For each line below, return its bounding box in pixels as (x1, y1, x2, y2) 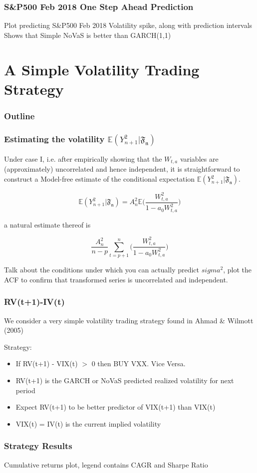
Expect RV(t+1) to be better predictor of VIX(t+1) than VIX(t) (15, 402, 216, 412)
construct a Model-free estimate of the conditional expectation (4, 174, 195, 184)
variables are (180, 154, 219, 164)
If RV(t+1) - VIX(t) (15, 358, 78, 369)
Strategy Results (4, 440, 72, 452)
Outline (4, 109, 35, 122)
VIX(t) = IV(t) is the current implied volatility (15, 418, 161, 429)
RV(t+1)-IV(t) (4, 295, 65, 308)
